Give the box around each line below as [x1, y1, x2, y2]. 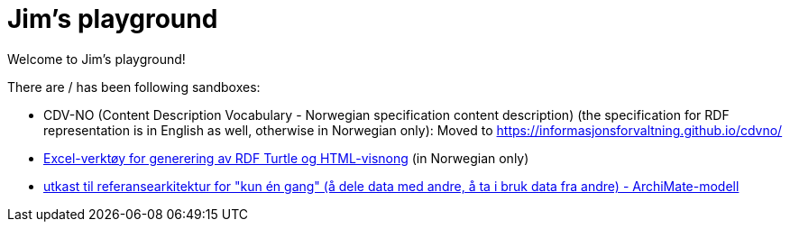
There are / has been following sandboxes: [7, 78, 261, 95]
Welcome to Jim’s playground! [7, 50, 186, 67]
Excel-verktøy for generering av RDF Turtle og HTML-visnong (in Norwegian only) [43, 150, 529, 166]
